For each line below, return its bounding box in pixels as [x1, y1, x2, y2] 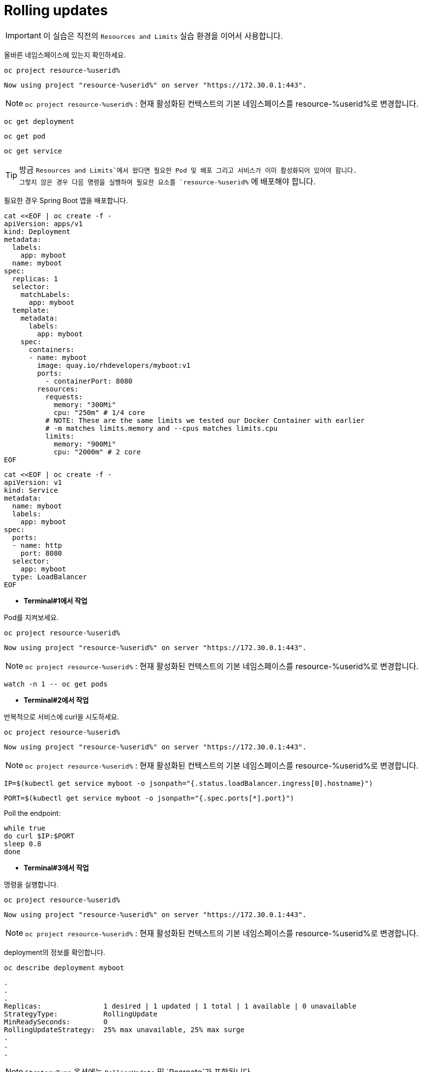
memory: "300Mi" [54, 400, 116, 409]
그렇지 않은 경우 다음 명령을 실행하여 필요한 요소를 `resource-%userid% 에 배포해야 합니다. [19, 176, 316, 186]
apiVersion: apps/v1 [4, 219, 83, 228]
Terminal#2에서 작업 [24, 695, 89, 704]
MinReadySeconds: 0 [4, 1017, 108, 1026]
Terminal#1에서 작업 [24, 596, 88, 605]
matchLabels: [20, 290, 70, 298]
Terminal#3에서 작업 [24, 863, 89, 872]
